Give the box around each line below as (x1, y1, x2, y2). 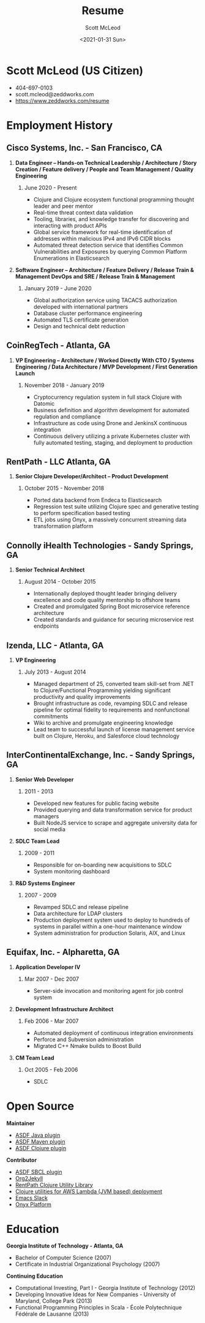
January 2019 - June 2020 (24, 284, 92, 292)
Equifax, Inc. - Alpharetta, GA (6, 947, 120, 957)
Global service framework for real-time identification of (33, 228, 173, 236)
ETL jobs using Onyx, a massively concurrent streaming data (33, 516, 187, 524)
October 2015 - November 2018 (24, 484, 105, 492)
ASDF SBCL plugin (15, 1168, 62, 1175)
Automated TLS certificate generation (33, 316, 129, 323)
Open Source (6, 1099, 75, 1113)
